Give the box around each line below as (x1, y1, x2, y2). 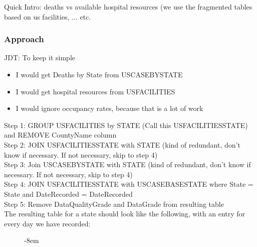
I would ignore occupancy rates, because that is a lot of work (16, 103, 203, 113)
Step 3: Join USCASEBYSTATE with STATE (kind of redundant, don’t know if (4, 159, 251, 170)
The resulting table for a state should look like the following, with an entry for (4, 208, 245, 219)
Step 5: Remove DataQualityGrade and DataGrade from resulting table (4, 198, 224, 209)
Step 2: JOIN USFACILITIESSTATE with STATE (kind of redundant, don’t (4, 139, 240, 150)
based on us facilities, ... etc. (4, 11, 91, 22)
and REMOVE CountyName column (4, 130, 117, 140)
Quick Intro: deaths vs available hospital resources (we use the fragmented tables (4, 2, 252, 12)
